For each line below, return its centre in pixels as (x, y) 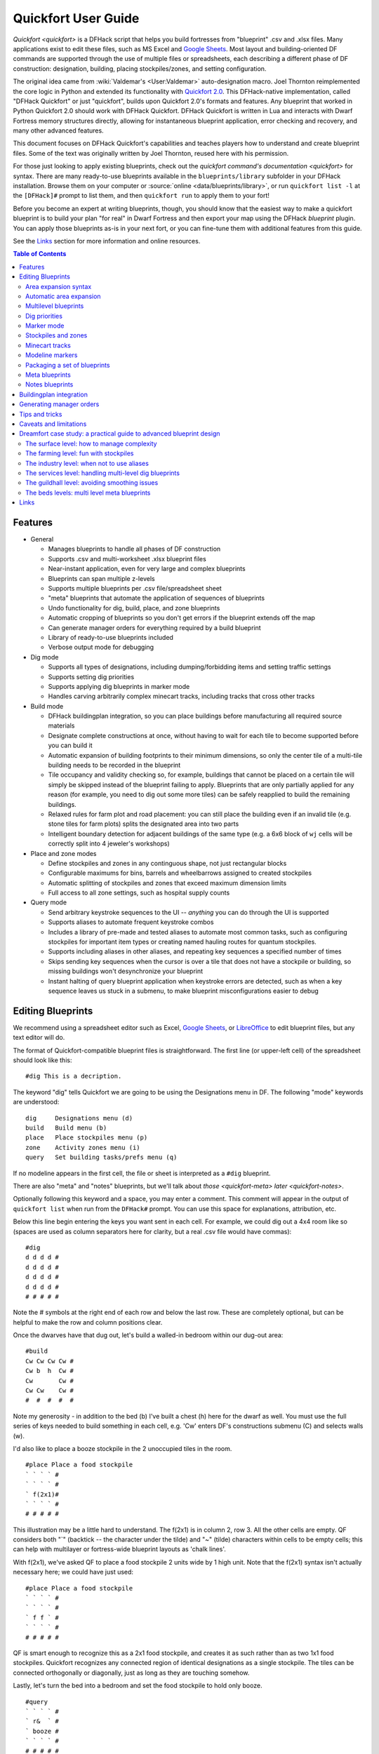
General (42, 540)
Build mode (47, 706)
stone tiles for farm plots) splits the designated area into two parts (144, 824)
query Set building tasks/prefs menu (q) (101, 1157)
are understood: (36, 1102)
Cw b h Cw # (49, 1371)
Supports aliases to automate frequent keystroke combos (131, 922)
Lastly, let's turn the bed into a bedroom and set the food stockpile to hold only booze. (138, 1686)
